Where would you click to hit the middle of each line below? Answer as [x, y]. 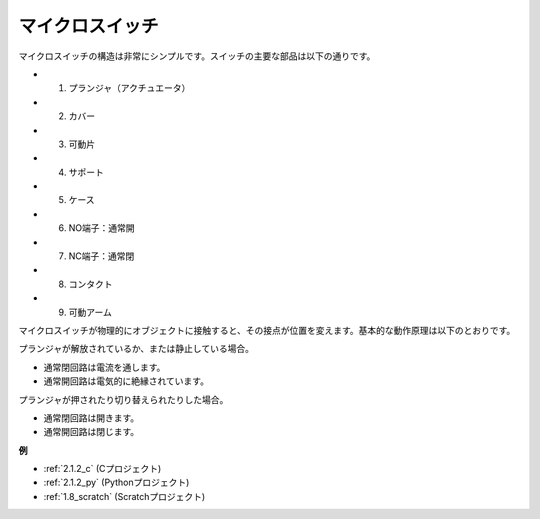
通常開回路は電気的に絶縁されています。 [126, 381]
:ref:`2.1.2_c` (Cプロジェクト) [102, 469]
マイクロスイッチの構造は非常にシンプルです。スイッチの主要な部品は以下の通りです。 [197, 56]
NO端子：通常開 [101, 228]
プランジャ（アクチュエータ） [129, 88]
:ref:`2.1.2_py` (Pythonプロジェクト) [116, 482]
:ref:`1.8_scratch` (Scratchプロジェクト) [124, 496]
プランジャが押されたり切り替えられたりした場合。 [123, 399]
